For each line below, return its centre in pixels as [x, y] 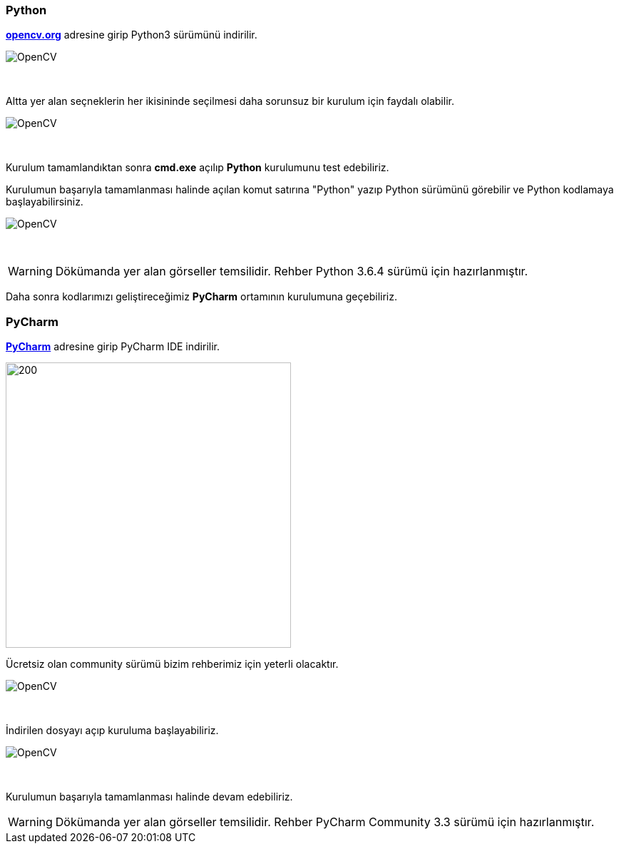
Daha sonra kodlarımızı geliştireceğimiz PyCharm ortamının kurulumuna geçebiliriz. [201, 297]
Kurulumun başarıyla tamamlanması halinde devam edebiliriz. [149, 797]
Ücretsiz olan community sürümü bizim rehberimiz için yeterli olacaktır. [172, 664]
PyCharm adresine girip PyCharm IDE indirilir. [113, 347]
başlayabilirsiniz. [45, 202]
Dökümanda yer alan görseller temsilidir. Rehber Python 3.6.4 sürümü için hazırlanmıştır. [292, 271]
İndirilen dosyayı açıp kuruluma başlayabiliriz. [112, 731]
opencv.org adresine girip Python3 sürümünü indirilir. [132, 35]
